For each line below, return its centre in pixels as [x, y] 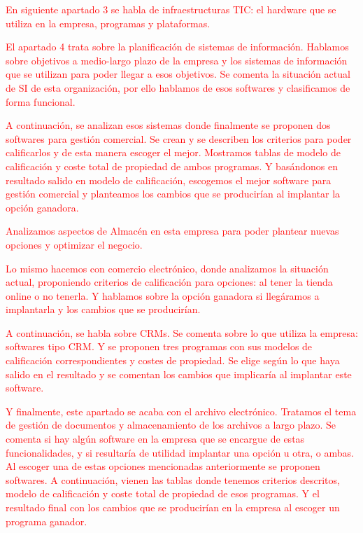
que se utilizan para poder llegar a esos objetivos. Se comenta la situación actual [178, 74]
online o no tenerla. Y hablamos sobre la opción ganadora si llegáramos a [163, 295]
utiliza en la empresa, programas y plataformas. [108, 23]
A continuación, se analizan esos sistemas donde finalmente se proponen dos [168, 125]
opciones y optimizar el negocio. [74, 244]
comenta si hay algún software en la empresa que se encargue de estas [155, 439]
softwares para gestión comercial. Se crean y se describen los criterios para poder [179, 138]
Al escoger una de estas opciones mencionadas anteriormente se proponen [163, 466]
